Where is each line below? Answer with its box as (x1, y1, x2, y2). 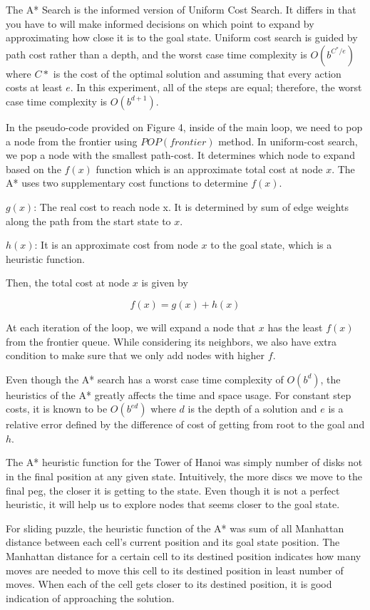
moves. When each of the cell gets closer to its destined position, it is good (6, 577, 332, 591)
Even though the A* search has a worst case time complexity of (6, 371, 284, 386)
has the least (267, 319, 323, 334)
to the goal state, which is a (210, 237, 332, 252)
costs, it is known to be (6, 401, 108, 416)
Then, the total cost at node (6, 275, 130, 290)
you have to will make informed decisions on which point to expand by (6, 16, 314, 31)
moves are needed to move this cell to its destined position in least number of (6, 562, 344, 577)
